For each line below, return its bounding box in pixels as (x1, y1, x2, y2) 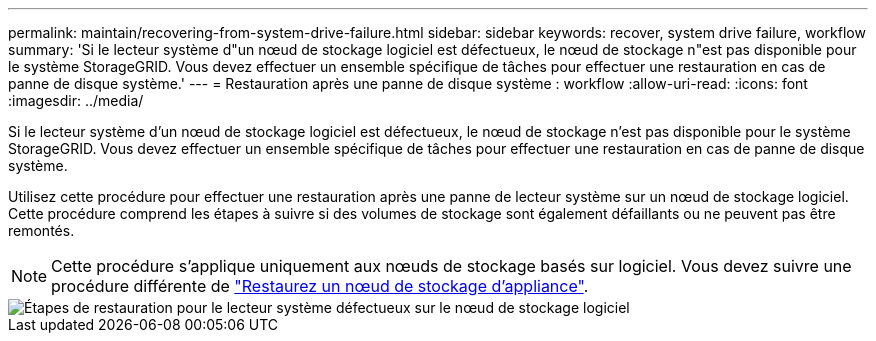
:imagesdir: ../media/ (8, 92, 144, 109)
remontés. (8, 222, 75, 239)
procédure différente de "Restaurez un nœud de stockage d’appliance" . (51, 276, 589, 296)
